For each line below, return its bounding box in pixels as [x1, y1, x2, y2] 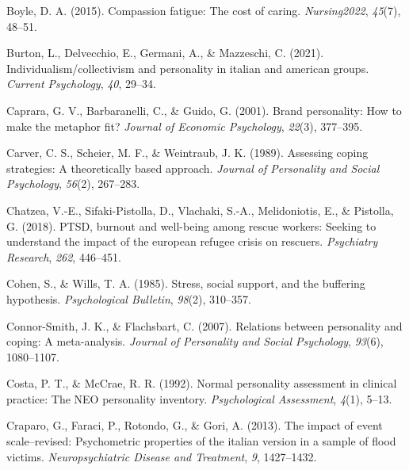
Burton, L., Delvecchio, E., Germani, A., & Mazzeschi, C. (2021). [6, 44, 324, 61]
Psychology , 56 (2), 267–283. [6, 175, 140, 192]
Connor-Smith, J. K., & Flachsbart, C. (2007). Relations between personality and [6, 317, 403, 334]
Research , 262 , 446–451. [6, 248, 121, 265]
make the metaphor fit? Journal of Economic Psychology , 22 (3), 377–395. [6, 117, 363, 134]
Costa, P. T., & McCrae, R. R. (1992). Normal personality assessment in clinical [6, 375, 397, 392]
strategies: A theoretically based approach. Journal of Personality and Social [6, 159, 380, 176]
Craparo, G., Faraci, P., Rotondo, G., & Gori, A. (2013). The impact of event [6, 417, 383, 434]
